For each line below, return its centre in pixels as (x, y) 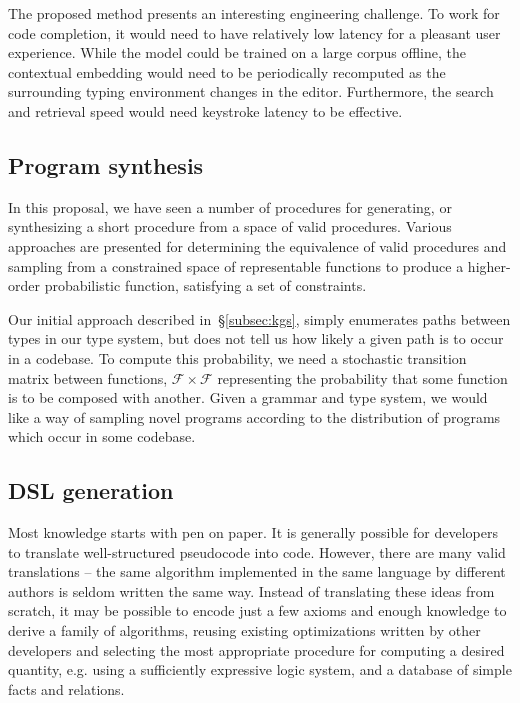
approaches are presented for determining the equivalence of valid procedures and (257, 245)
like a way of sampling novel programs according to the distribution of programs (254, 416)
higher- (489, 265)
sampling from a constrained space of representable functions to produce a (236, 265)
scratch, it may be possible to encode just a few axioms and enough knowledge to (257, 610)
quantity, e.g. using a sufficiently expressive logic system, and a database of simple (260, 669)
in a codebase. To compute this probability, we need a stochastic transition (237, 357)
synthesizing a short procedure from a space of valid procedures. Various (230, 226)
